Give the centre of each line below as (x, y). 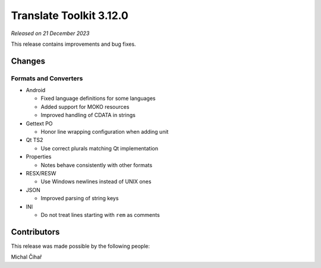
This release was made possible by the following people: (80, 246)
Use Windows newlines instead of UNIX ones (96, 182)
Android (36, 90)
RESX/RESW (41, 173)
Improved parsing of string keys (80, 198)
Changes (28, 61)
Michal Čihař (26, 257)
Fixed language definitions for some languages (98, 99)
